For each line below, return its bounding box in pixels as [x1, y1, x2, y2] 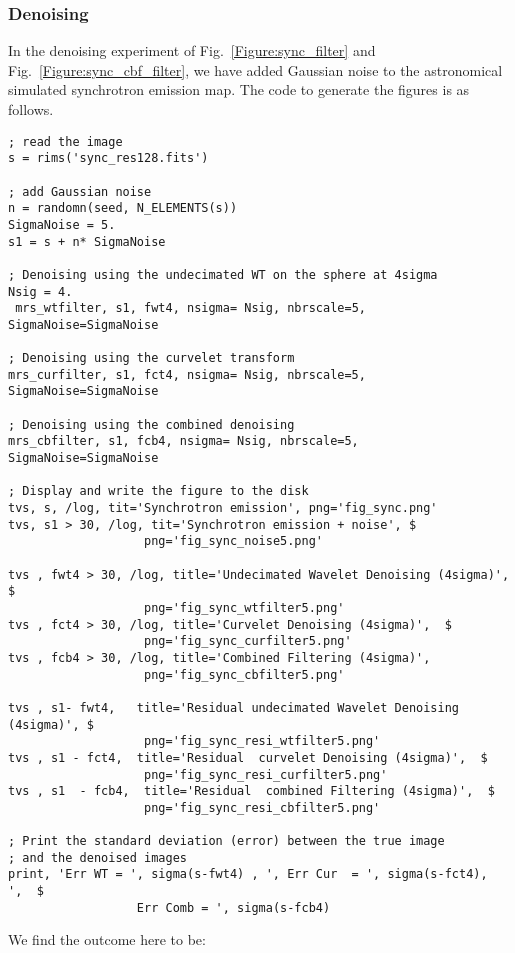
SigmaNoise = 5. [8, 217, 116, 232]
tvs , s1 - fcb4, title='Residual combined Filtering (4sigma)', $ [8, 784, 495, 799]
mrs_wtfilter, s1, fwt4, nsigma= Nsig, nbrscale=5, [15, 301, 366, 316]
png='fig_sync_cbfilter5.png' [144, 667, 345, 682]
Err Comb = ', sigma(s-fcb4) [136, 900, 331, 915]
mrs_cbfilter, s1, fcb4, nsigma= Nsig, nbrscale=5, [8, 434, 359, 449]
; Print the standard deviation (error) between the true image [8, 834, 445, 849]
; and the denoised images [8, 850, 187, 865]
